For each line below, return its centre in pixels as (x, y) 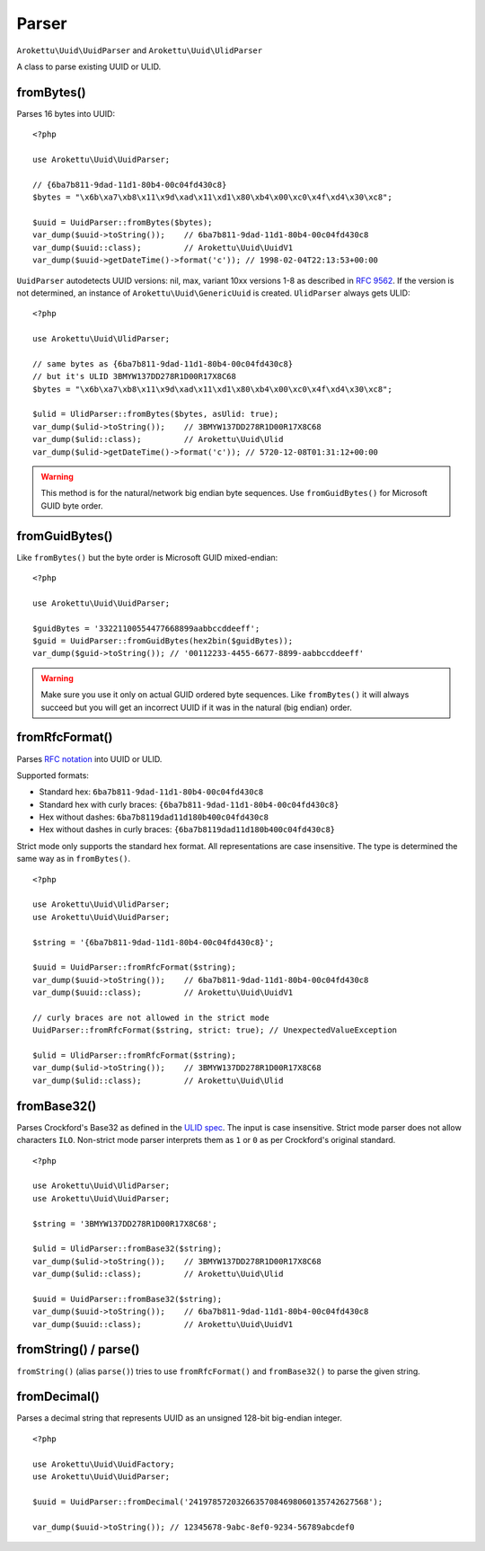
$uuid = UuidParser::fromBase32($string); (128, 1299)
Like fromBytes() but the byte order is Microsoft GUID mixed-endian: (147, 557)
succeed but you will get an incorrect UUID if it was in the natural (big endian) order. (196, 707)
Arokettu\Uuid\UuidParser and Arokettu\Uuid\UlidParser (140, 50)
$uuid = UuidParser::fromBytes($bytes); (123, 222)
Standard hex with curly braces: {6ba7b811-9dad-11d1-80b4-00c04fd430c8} (189, 804)
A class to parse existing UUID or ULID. (89, 66)
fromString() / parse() (78, 1349)
